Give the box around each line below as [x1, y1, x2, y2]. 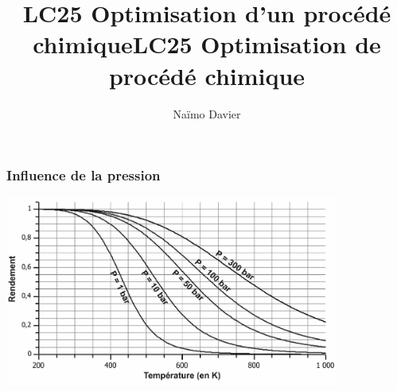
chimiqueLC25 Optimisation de [33, 28, 381, 60]
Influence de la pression [6, 165, 161, 185]
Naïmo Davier [173, 105, 241, 122]
